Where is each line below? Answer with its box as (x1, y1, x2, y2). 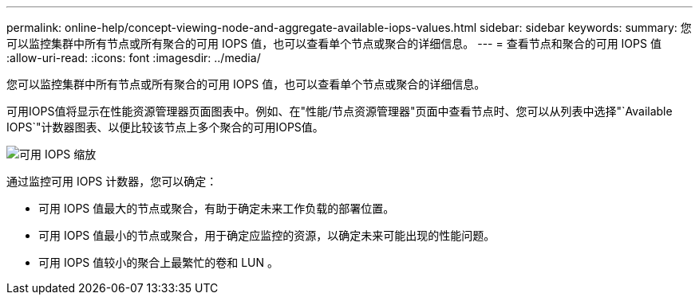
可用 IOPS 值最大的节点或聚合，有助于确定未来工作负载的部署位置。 (38, 201, 395, 215)
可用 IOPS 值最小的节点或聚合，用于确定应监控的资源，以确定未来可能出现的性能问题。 (38, 229, 496, 242)
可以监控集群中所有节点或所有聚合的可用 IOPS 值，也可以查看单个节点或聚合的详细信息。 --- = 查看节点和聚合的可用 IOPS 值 (6, 37, 661, 50)
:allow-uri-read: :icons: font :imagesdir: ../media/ (6, 51, 261, 64)
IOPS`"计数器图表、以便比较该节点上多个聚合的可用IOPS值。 (6, 120, 324, 134)
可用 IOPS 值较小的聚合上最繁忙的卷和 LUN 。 (38, 256, 279, 269)
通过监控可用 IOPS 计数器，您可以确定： (6, 174, 218, 188)
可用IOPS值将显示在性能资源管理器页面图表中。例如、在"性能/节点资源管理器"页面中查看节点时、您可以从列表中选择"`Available (6, 104, 673, 118)
